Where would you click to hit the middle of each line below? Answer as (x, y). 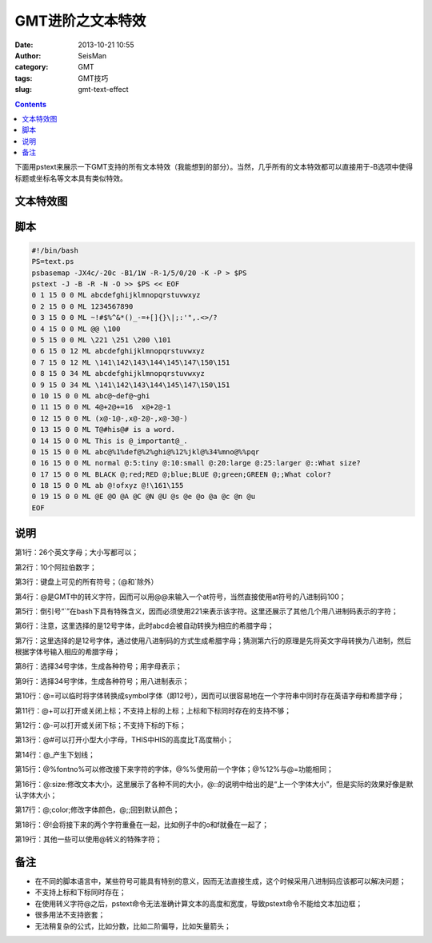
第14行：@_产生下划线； (55, 754)
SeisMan (92, 55)
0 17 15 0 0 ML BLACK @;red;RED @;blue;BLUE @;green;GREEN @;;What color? (182, 474)
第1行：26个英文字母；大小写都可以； (77, 553)
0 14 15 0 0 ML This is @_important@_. (110, 441)
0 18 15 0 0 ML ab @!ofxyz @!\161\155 (108, 485)
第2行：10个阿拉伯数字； (56, 567)
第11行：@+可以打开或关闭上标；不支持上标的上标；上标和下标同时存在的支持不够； (153, 710)
